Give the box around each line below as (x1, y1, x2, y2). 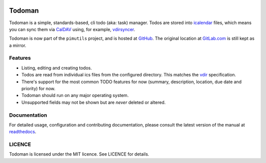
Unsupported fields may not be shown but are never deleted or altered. (21, 99, 166, 105)
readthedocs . (9, 129, 36, 135)
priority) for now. (21, 86, 56, 91)
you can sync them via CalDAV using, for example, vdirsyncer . (9, 26, 135, 32)
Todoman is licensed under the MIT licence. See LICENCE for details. (9, 151, 150, 157)
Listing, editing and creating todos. (21, 65, 92, 71)
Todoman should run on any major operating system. (21, 93, 129, 98)
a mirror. (9, 42, 27, 48)
